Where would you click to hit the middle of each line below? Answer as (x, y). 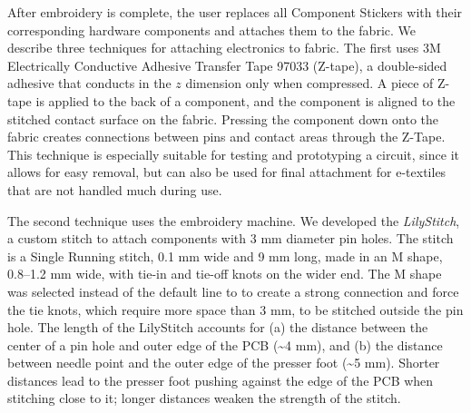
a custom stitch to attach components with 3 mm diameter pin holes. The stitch (231, 238)
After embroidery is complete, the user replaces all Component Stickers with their (235, 12)
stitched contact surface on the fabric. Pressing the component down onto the (223, 118)
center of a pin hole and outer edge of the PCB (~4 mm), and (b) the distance (225, 344)
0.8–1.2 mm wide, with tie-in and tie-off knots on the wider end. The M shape (225, 274)
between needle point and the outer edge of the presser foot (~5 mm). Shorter (224, 363)
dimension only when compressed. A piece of (309, 83)
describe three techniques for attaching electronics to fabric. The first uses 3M (224, 48)
